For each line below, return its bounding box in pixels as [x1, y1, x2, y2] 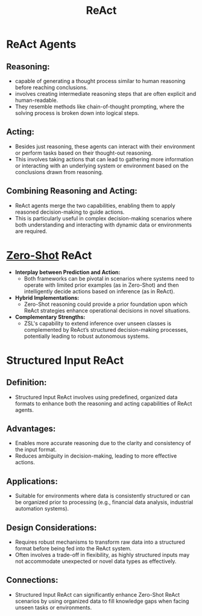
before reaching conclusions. [14, 84, 88, 91]
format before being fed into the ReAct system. [14, 545, 132, 552]
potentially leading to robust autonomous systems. [24, 332, 150, 340]
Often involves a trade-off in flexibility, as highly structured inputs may [14, 552, 190, 558]
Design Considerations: [6, 522, 97, 533]
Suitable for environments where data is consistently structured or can [14, 492, 191, 500]
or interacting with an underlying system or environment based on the [14, 162, 189, 169]
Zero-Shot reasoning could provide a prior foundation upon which [24, 300, 188, 308]
